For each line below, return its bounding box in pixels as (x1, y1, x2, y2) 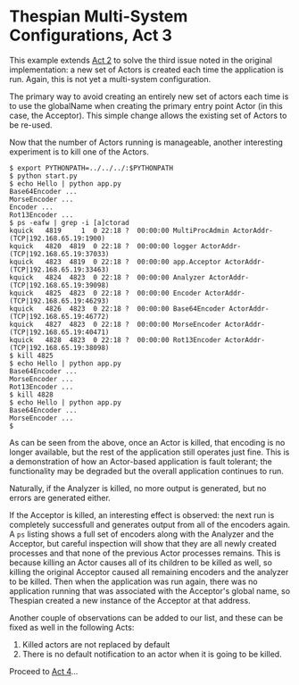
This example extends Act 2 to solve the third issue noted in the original (9, 54, 272, 65)
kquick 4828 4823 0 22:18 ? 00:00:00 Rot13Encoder (9, 335, 221, 345)
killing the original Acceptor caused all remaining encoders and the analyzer (9, 566, 289, 577)
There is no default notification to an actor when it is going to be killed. (21, 648, 283, 659)
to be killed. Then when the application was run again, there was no (9, 576, 258, 587)
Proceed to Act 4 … (9, 665, 79, 676)
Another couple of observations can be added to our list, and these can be (9, 612, 284, 622)
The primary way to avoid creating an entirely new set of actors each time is (9, 91, 289, 102)
